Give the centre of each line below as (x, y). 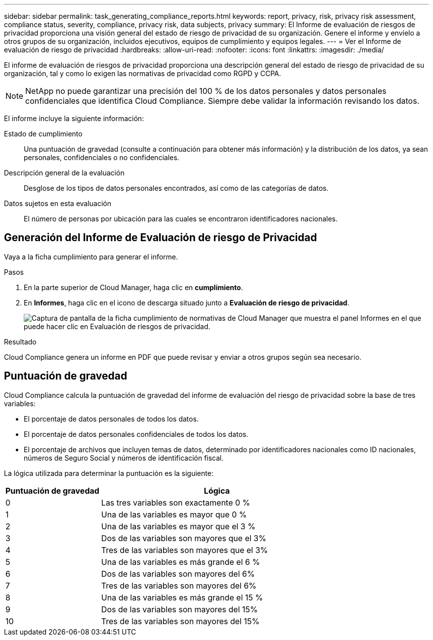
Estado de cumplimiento (43, 134)
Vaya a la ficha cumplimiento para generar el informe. (91, 256)
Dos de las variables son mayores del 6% (178, 574)
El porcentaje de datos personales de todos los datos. (111, 419)
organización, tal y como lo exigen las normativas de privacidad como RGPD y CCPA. (143, 73)
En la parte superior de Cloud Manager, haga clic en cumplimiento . (133, 287)
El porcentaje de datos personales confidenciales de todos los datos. (136, 434)
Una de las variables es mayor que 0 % (174, 514)
